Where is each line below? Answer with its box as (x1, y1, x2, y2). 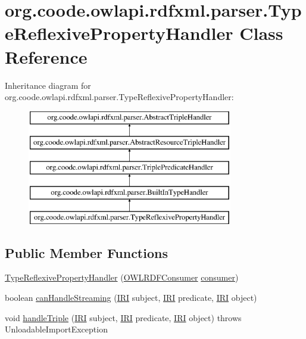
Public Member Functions (5, 243, 168, 262)
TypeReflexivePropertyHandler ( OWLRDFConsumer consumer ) (5, 271, 239, 284)
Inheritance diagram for (5, 79, 91, 91)
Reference (5, 44, 88, 69)
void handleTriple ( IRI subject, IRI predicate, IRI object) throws (5, 311, 242, 324)
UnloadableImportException (5, 323, 108, 335)
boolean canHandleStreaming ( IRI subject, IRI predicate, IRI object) (5, 291, 257, 304)
